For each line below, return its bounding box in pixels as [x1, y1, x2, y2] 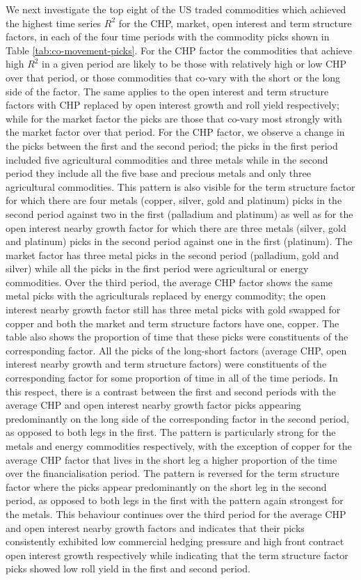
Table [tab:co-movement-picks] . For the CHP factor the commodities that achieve [6, 42, 352, 57]
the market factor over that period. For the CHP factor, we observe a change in [6, 125, 345, 139]
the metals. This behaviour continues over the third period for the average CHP [6, 506, 346, 521]
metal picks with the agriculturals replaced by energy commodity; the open [6, 288, 326, 303]
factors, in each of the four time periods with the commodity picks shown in [6, 29, 330, 44]
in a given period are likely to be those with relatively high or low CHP [42, 56, 347, 71]
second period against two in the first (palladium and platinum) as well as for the [6, 206, 353, 221]
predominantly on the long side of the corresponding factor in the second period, [6, 411, 349, 425]
